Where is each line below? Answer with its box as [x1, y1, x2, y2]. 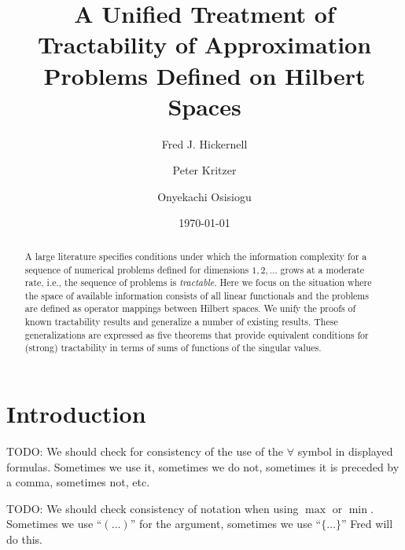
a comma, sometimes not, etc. [6, 474, 150, 490]
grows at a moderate [280, 262, 365, 276]
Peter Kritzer [172, 162, 237, 178]
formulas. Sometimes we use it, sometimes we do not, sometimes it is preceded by [6, 458, 399, 475]
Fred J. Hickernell [161, 135, 248, 152]
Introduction [6, 398, 146, 430]
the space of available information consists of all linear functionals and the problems [24, 288, 369, 302]
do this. [6, 531, 42, 548]
